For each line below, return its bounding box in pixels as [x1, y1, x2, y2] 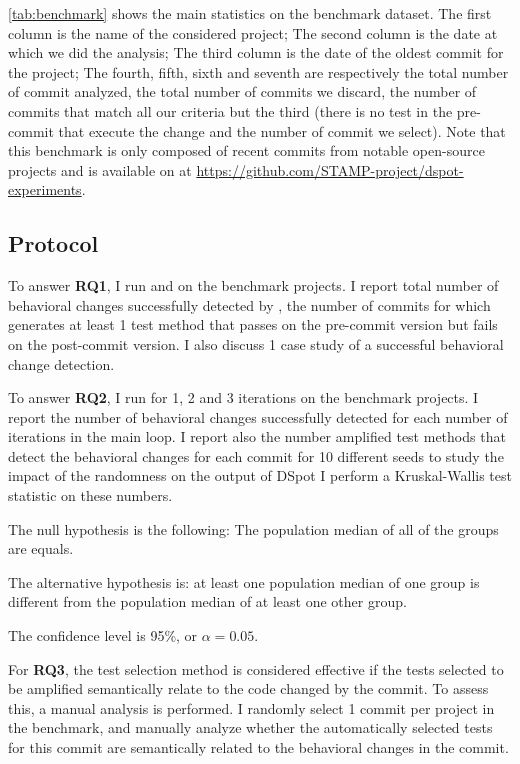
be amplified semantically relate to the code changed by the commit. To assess [8, 678, 489, 699]
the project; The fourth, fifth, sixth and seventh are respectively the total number [8, 61, 509, 82]
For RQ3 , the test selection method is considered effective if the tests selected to [8, 658, 504, 679]
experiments [8, 179, 82, 200]
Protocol [8, 228, 99, 259]
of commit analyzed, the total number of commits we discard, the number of [8, 81, 477, 102]
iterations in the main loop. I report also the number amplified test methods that [8, 426, 506, 447]
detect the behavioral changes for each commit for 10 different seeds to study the [8, 445, 504, 466]
